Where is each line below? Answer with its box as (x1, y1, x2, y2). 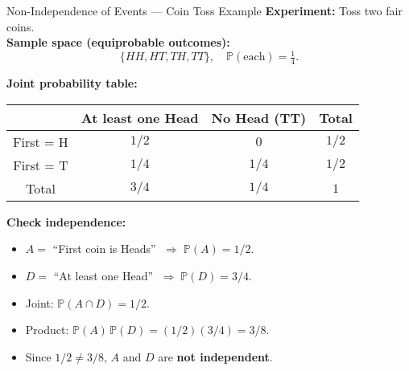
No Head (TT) (211, 108, 307, 127)
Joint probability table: (6, 75, 138, 92)
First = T (13, 155, 68, 174)
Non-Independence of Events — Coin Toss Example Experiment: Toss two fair (6, 2, 403, 18)
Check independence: (6, 213, 126, 230)
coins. (6, 18, 35, 35)
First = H (13, 132, 68, 151)
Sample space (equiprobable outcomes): (6, 34, 230, 51)
